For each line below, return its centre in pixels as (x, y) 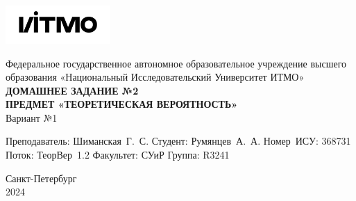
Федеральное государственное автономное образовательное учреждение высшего (176, 63)
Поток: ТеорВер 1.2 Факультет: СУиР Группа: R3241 (118, 155)
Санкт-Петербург (41, 178)
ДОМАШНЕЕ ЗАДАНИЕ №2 (72, 90)
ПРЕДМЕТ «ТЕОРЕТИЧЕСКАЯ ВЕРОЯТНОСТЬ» (122, 104)
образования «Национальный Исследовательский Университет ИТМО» (155, 77)
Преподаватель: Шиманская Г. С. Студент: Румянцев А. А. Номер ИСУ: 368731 (178, 141)
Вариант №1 (32, 117)
